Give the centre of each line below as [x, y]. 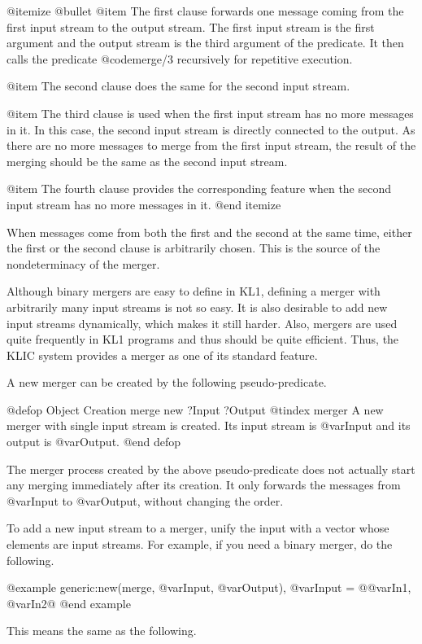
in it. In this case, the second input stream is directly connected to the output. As [211, 129]
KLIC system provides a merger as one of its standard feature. [162, 355]
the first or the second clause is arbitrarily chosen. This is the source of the [194, 248]
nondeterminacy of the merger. [83, 263]
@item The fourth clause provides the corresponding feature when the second [199, 188]
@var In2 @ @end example [69, 603]
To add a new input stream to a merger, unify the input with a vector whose [198, 528]
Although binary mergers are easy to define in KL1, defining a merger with [194, 291]
